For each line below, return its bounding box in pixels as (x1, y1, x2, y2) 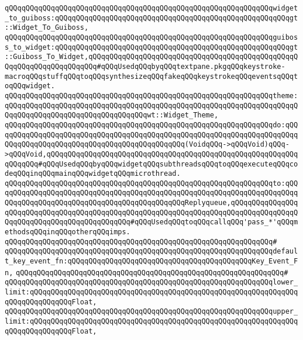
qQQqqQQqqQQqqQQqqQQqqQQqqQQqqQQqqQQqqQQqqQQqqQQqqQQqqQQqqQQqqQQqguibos (5, 33, 298, 41)
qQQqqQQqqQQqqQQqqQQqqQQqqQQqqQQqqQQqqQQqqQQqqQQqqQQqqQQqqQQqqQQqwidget (5, 4, 298, 12)
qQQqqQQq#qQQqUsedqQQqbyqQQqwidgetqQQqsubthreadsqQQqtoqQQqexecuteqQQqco (5, 159, 298, 168)
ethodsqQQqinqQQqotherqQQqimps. (5, 228, 130, 237)
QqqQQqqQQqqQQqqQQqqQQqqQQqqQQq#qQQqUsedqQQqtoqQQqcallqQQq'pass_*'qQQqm (5, 218, 298, 227)
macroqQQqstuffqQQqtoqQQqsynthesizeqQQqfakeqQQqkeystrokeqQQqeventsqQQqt (5, 72, 298, 81)
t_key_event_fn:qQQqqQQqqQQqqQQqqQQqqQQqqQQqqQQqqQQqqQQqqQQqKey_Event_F (5, 257, 298, 266)
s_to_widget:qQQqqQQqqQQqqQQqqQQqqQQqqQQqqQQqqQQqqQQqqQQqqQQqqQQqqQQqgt (5, 43, 298, 51)
